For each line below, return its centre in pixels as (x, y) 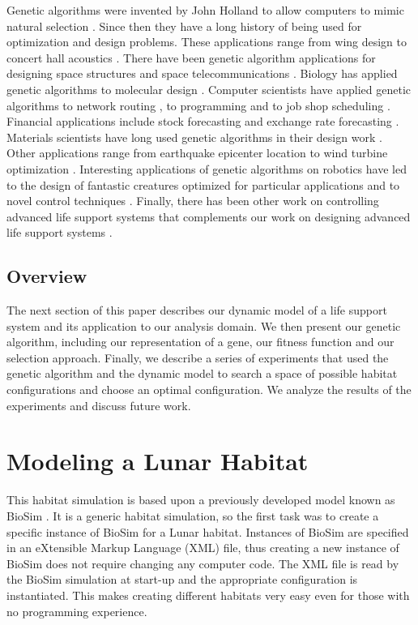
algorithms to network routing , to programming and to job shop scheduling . (198, 105)
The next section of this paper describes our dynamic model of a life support (197, 310)
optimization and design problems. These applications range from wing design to (207, 42)
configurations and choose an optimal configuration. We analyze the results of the (209, 390)
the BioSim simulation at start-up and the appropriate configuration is (182, 579)
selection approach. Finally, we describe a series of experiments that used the (198, 357)
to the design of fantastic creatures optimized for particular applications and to (203, 184)
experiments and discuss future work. (99, 405)
